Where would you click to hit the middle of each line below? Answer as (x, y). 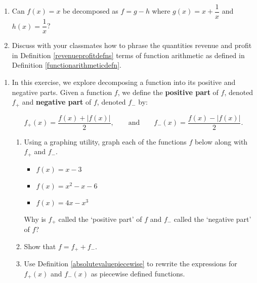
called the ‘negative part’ (212, 219)
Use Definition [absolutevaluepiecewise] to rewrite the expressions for (131, 264)
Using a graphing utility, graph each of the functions (105, 141)
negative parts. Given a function (62, 92)
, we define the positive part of (168, 92)
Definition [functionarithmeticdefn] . (67, 65)
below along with (221, 141)
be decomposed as (91, 11)
